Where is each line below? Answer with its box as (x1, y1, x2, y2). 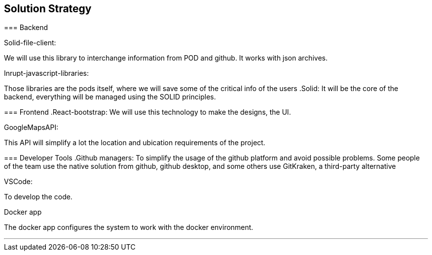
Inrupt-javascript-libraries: (4, 69, 89, 78)
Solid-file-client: (4, 38, 56, 47)
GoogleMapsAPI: (4, 123, 59, 132)
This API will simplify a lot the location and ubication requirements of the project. (4, 138, 265, 147)
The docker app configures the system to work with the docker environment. (4, 223, 253, 232)
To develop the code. (4, 192, 72, 201)
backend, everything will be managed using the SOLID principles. (4, 93, 216, 101)
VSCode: (4, 177, 33, 186)
